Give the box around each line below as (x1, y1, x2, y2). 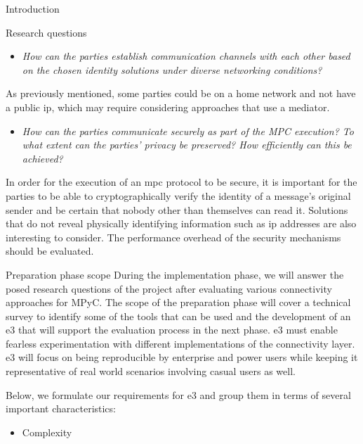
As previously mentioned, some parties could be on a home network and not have (6, 86, 356, 101)
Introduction (6, 1, 60, 15)
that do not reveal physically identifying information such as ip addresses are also (6, 216, 357, 231)
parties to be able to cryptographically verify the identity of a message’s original (6, 188, 351, 203)
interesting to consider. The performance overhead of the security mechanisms (6, 229, 341, 244)
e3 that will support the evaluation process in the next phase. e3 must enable (6, 322, 338, 337)
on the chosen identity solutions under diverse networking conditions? (22, 62, 322, 77)
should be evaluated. (6, 243, 94, 258)
